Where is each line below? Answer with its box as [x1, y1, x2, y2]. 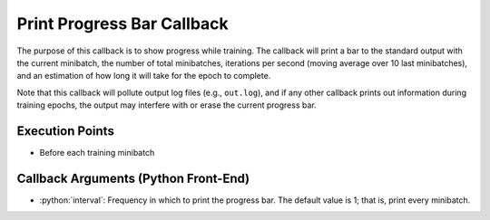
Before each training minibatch [39, 148, 155, 158]
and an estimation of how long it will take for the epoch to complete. [16, 71, 271, 81]
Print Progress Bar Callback [16, 14, 229, 33]
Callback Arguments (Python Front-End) [16, 170, 250, 186]
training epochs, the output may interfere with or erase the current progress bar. [16, 100, 317, 110]
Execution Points [16, 123, 115, 139]
